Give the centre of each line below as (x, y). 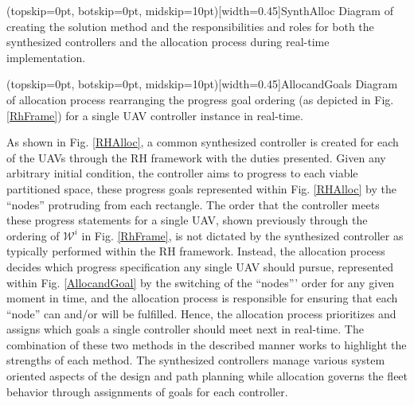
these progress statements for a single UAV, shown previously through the (187, 220)
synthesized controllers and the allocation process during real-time (168, 42)
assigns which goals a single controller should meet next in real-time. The (185, 329)
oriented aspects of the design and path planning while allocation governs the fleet (207, 376)
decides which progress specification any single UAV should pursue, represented (200, 266)
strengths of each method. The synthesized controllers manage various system (196, 360)
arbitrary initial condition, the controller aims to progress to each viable (182, 173)
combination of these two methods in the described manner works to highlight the (207, 344)
